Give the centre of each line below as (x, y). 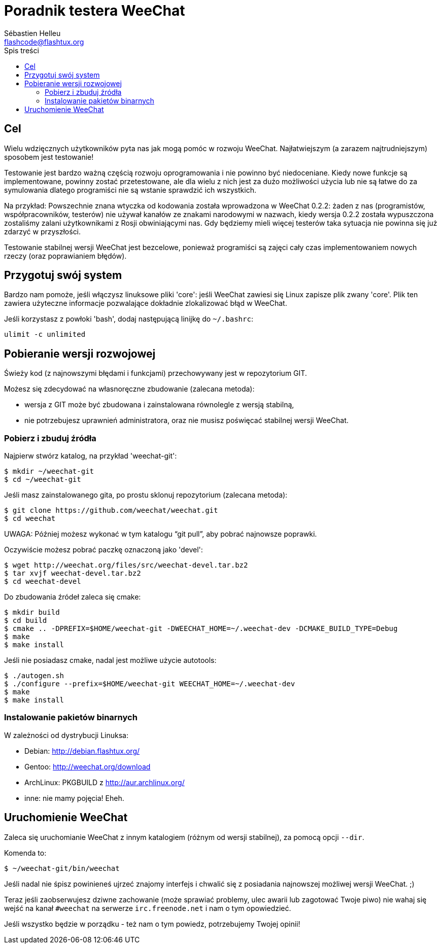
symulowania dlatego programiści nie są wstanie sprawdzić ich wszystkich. (130, 190)
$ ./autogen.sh (34, 676)
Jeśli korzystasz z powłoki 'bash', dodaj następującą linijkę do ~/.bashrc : (129, 319)
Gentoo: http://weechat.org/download (88, 766)
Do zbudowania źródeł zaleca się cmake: (73, 597)
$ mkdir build (32, 612)
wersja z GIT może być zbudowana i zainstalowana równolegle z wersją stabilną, (159, 405)
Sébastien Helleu (32, 33)
